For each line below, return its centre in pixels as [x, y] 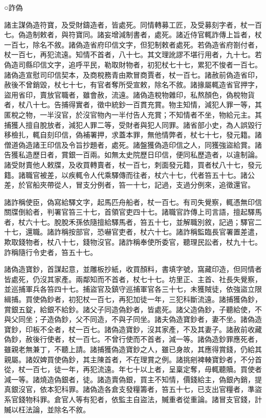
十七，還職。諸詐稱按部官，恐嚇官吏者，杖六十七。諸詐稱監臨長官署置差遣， [133, 232]
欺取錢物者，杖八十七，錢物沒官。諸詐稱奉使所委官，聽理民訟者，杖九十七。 [133, 242]
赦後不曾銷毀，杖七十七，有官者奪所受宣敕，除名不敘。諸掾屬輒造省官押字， [133, 85]
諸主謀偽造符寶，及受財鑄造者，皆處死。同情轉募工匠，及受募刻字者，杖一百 [133, 24]
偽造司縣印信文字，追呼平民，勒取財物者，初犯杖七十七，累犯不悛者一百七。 [133, 64]
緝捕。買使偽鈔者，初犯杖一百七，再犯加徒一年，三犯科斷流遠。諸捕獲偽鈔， [133, 299]
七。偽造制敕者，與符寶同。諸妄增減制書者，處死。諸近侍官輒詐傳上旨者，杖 [133, 34]
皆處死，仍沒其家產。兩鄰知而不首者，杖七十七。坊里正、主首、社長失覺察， [133, 279]
